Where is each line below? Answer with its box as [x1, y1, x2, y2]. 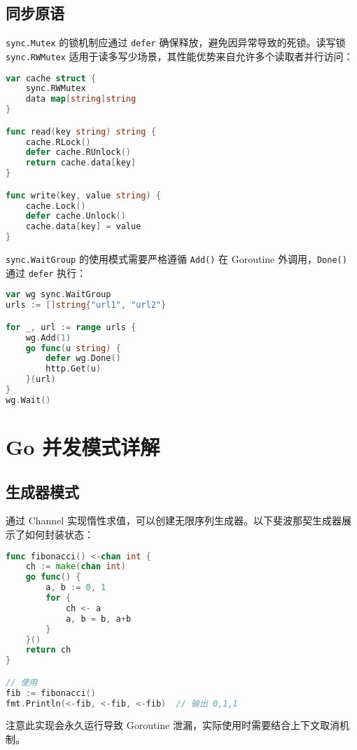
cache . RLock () [25, 137, 91, 147]
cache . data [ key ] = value [25, 221, 141, 232]
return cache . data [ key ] [25, 158, 136, 168]
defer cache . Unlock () [25, 211, 126, 221]
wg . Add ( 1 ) [25, 332, 71, 343]
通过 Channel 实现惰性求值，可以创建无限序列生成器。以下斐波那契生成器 [6, 513, 342, 528]
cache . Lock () [25, 200, 86, 211]
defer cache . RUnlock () [25, 147, 132, 158]
